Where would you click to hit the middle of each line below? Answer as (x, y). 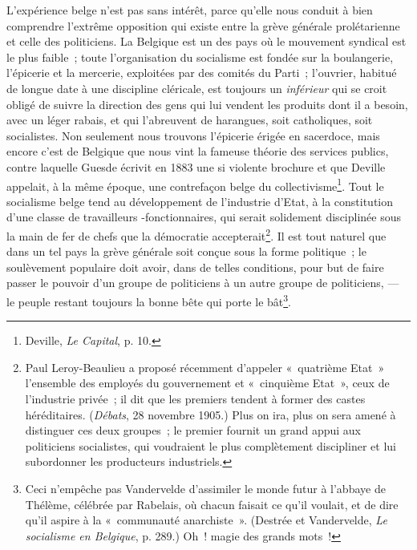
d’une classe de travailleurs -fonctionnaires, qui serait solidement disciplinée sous (204, 217)
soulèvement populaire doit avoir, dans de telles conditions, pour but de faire (195, 267)
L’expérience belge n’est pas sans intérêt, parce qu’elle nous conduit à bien (190, 10)
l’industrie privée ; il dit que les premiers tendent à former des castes (195, 399)
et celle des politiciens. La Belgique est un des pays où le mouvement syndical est (206, 41)
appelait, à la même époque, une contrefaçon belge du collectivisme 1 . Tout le (195, 184)
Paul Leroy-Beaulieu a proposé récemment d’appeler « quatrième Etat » (205, 367)
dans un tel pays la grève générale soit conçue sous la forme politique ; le (186, 251)
